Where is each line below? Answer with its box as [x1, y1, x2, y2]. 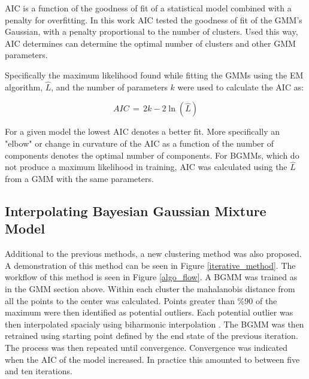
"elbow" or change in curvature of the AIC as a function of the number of [5, 137, 274, 149]
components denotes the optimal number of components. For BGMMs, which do [5, 148, 299, 161]
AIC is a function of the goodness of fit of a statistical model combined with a [5, 2, 292, 14]
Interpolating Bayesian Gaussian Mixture [5, 201, 266, 220]
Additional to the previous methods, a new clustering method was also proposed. [5, 247, 302, 260]
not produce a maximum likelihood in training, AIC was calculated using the [5, 160, 287, 173]
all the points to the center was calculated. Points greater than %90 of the [5, 294, 277, 307]
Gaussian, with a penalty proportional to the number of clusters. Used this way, [5, 25, 298, 38]
